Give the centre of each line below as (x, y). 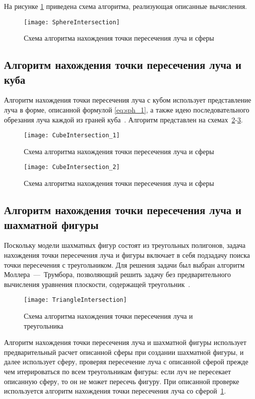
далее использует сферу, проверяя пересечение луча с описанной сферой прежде (126, 362)
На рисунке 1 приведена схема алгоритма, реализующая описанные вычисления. (126, 6)
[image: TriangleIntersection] (75, 300)
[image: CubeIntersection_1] (72, 136)
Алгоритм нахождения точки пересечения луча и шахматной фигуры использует (125, 342)
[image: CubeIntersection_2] (72, 167)
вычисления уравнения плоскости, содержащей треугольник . (97, 284)
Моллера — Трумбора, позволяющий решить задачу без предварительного (118, 274)
